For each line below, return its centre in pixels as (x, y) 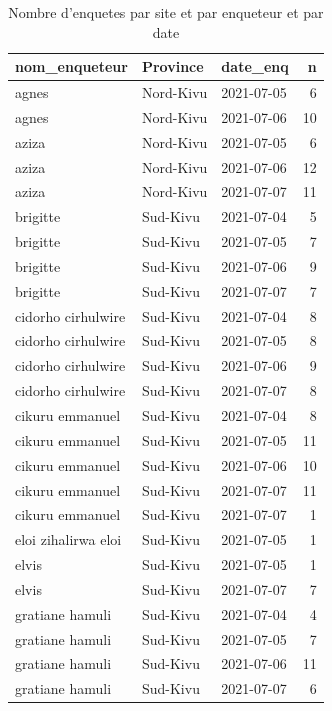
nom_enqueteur (71, 66)
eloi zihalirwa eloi (68, 539)
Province (172, 66)
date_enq (255, 66)
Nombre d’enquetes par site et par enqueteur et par (166, 12)
